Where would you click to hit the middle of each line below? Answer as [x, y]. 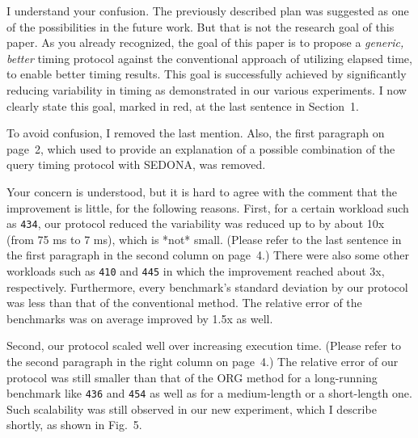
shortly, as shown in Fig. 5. [74, 425]
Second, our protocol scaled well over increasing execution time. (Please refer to [204, 345]
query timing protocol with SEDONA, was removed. [136, 164]
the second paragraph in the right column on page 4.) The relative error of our [203, 361]
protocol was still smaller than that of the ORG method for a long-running [192, 377]
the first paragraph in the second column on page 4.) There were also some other [208, 255]
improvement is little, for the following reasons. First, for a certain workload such [208, 207]
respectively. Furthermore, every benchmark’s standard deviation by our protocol [207, 286]
